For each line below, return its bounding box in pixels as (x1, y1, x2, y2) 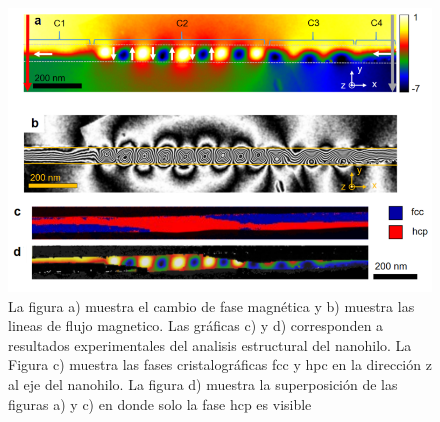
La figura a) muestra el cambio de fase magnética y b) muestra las (8, 295, 415, 316)
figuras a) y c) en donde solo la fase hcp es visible (8, 393, 312, 414)
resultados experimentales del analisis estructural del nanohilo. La (8, 334, 412, 355)
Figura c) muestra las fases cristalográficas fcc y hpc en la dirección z (8, 354, 432, 375)
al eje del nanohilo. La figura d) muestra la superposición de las (8, 374, 398, 395)
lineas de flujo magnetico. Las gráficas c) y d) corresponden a (8, 315, 384, 336)
